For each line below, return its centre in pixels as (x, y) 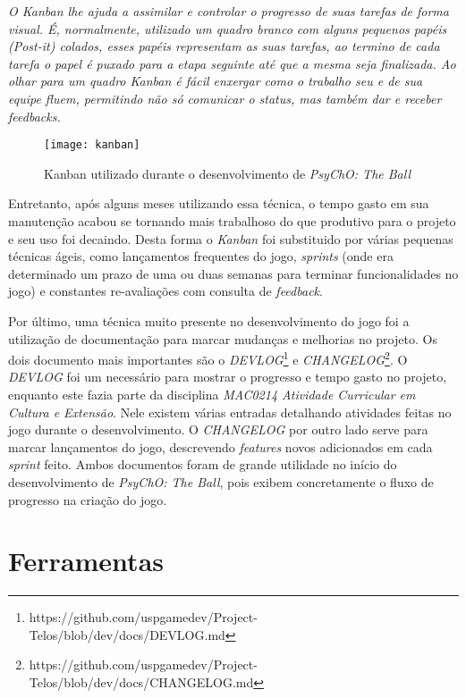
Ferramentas (86, 561)
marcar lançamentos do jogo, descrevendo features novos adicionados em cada (220, 446)
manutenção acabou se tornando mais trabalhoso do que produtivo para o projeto (232, 221)
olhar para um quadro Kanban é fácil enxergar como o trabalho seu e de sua (216, 81)
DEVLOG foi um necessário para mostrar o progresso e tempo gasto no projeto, (228, 377)
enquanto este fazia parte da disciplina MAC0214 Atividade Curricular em (212, 394)
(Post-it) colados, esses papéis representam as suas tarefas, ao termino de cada (224, 46)
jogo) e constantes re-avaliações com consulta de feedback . (165, 291)
